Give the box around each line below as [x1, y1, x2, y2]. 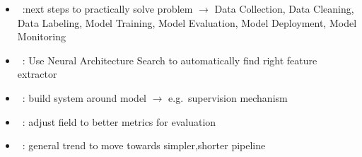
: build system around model [22, 90, 147, 105]
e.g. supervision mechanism [168, 90, 288, 105]
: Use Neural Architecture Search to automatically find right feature [22, 52, 317, 67]
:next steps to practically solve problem [22, 1, 193, 16]
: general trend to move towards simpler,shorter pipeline [22, 138, 266, 153]
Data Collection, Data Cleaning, [214, 1, 354, 16]
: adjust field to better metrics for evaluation [22, 114, 216, 129]
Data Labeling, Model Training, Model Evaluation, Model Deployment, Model [17, 15, 357, 30]
